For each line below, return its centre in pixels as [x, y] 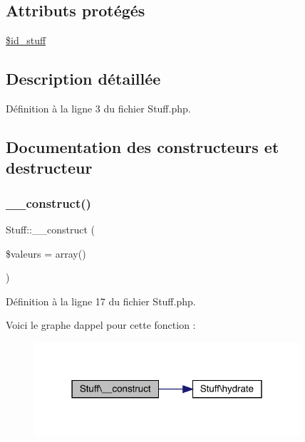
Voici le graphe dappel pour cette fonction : [101, 325]
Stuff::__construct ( [50, 229]
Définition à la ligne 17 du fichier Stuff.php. [101, 301]
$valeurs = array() [46, 253]
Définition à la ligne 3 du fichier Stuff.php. [98, 108]
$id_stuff [26, 40]
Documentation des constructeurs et [143, 146]
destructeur [49, 168]
